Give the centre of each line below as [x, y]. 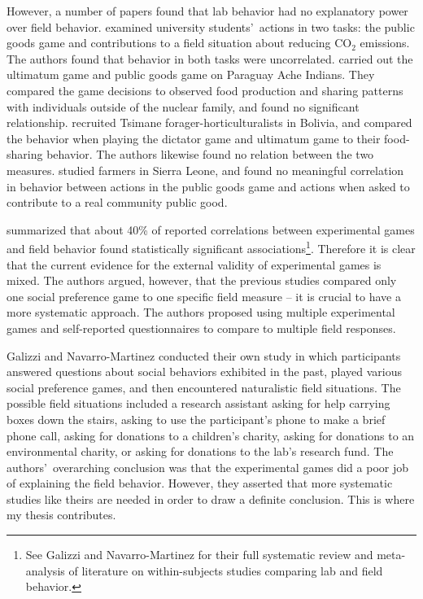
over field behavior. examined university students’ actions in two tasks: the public [211, 26]
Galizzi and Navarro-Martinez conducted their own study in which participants [204, 355]
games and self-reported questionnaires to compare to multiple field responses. [201, 328]
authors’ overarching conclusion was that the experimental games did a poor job [208, 467]
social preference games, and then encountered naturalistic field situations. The [204, 387]
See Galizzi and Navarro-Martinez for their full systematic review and [199, 555]
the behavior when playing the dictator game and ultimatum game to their [194, 138]
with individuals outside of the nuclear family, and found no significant [183, 106]
